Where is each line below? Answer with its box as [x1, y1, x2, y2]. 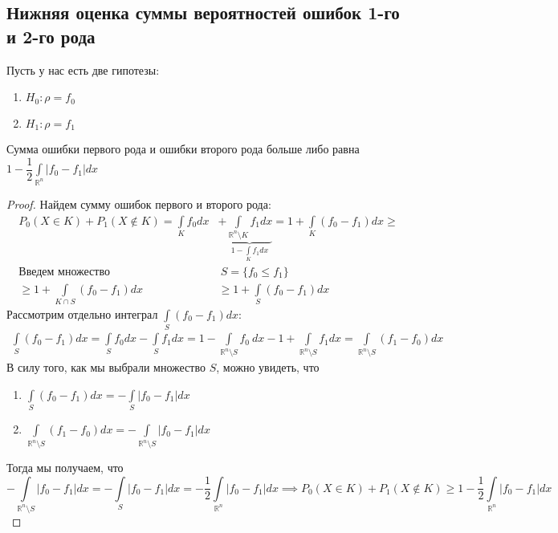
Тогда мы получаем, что [6, 459, 124, 476]
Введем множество [18, 266, 110, 278]
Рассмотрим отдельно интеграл [6, 306, 158, 323]
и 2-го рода [6, 23, 96, 48]
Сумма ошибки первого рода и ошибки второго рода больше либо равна [6, 140, 360, 157]
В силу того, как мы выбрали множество [6, 359, 206, 376]
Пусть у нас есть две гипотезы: [6, 61, 160, 78]
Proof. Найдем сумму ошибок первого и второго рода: [6, 196, 271, 213]
